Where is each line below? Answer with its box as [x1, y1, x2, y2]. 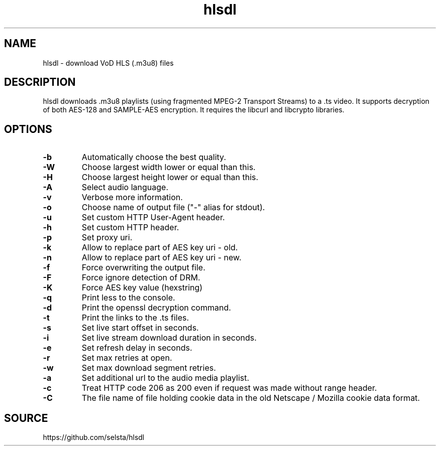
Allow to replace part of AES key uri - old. [81, 242, 238, 253]
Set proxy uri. [81, 232, 133, 243]
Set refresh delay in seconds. [81, 343, 192, 353]
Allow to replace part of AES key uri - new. [81, 252, 242, 263]
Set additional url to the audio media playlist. [81, 373, 250, 383]
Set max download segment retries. [81, 363, 216, 373]
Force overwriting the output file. [81, 262, 205, 273]
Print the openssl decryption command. [81, 303, 231, 313]
